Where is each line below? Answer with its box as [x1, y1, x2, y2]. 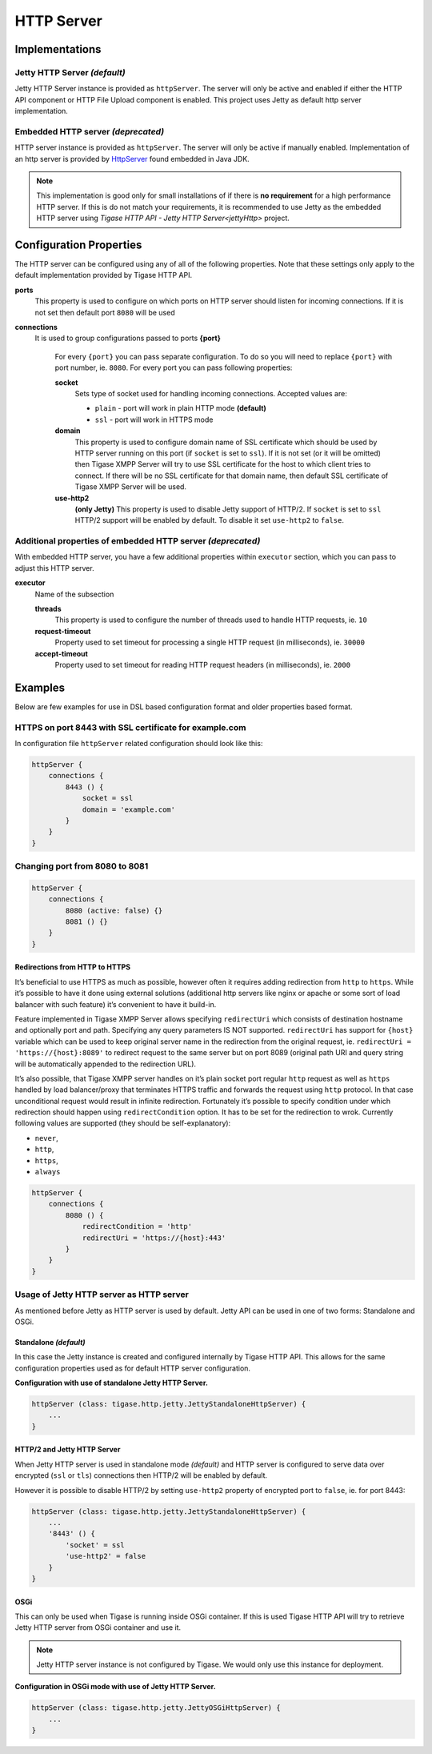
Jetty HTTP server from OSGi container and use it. [14, 1623, 182, 1632]
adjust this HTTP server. [14, 563, 95, 572]
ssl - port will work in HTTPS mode [94, 415, 214, 424]
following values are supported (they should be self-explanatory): [14, 1118, 231, 1128]
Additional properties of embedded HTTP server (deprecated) [14, 536, 261, 547]
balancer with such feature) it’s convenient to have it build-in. [14, 999, 217, 1009]
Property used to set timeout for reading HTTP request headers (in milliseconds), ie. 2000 [54, 660, 351, 669]
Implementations [14, 42, 102, 56]
